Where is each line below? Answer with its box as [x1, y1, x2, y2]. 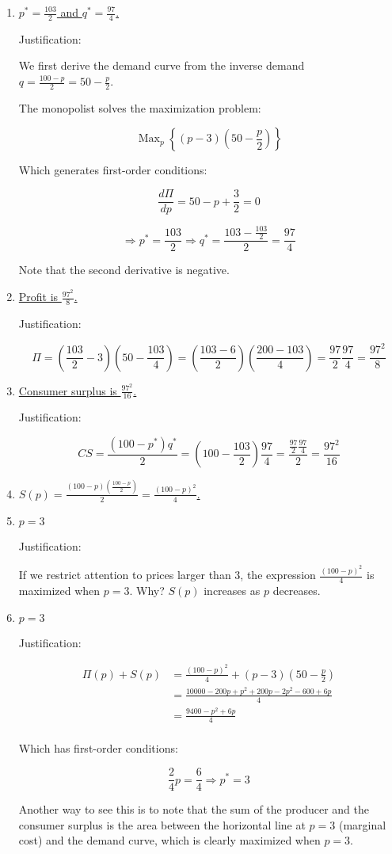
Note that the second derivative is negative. [18, 261, 230, 278]
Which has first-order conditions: [18, 740, 178, 757]
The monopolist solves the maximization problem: [18, 99, 261, 116]
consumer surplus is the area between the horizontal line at [18, 816, 306, 833]
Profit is [18, 288, 59, 305]
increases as [204, 581, 261, 598]
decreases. [272, 581, 321, 598]
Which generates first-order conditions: [18, 162, 207, 178]
